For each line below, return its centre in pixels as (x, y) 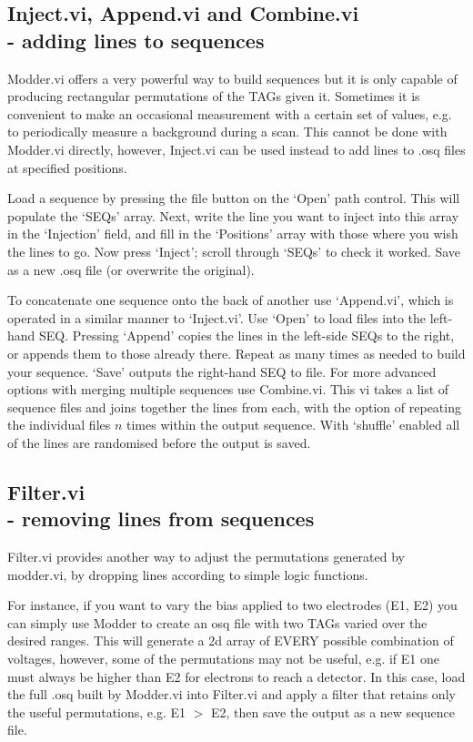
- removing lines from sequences (161, 518)
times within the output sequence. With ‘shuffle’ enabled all (293, 425)
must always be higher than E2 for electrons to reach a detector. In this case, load (236, 676)
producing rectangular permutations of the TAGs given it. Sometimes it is (214, 96)
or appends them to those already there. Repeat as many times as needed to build (236, 353)
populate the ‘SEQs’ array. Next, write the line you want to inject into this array (233, 215)
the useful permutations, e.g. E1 (97, 712)
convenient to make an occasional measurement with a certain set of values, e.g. (230, 113)
